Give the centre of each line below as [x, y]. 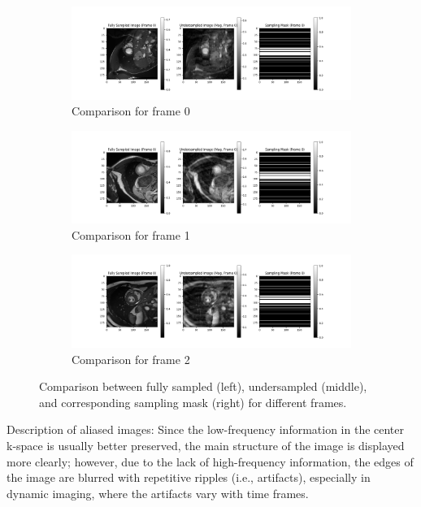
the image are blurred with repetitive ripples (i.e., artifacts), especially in [189, 477]
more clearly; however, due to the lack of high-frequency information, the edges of [210, 461]
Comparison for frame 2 [131, 359]
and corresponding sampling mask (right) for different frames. [193, 402]
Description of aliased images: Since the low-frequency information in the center [206, 429]
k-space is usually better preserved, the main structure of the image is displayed [206, 445]
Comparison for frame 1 [131, 234]
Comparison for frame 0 [131, 111]
